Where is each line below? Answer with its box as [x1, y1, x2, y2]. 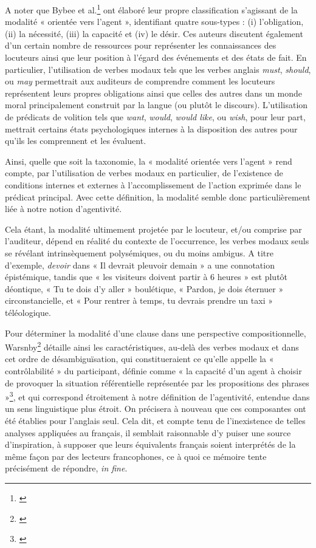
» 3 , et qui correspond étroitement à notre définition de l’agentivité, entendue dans [5, 389, 310, 403]
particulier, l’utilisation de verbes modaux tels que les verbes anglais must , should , [5, 63, 311, 75]
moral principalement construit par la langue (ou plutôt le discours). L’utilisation [5, 98, 308, 111]
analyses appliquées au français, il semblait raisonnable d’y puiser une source [5, 426, 291, 439]
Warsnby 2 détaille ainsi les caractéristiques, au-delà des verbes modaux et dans [5, 339, 299, 353]
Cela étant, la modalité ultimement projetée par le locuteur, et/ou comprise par [5, 222, 302, 235]
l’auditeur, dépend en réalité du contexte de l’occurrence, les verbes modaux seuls [5, 235, 309, 247]
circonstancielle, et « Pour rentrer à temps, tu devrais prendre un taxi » [5, 294, 273, 307]
